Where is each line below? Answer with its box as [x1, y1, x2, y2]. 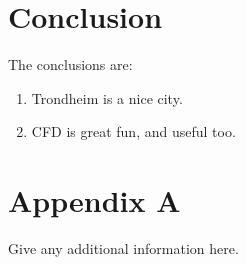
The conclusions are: [8, 54, 133, 75]
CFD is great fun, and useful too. [31, 121, 236, 142]
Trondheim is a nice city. [31, 87, 183, 108]
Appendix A [8, 180, 181, 221]
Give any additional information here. [8, 238, 239, 259]
